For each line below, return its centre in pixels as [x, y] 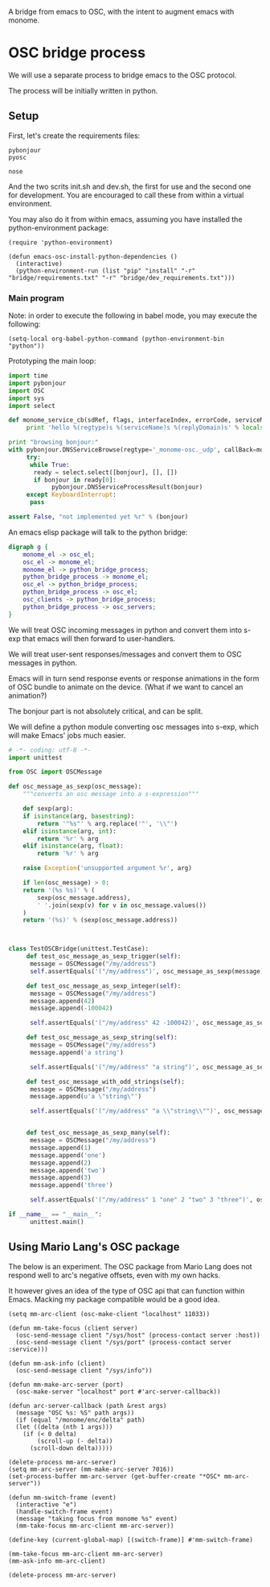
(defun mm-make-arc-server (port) [66, 1385]
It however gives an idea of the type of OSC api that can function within [127, 1290]
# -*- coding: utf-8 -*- [50, 750]
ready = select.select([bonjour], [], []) [106, 472]
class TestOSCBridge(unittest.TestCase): [79, 949]
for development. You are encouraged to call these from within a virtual [126, 195]
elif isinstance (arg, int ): [70, 831]
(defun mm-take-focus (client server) [73, 1328]
